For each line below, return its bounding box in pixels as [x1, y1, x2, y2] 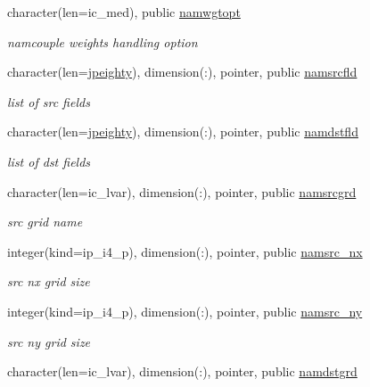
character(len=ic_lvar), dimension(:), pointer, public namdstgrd [7, 362, 358, 381]
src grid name [7, 212, 83, 231]
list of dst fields [7, 152, 91, 170]
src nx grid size [7, 272, 90, 291]
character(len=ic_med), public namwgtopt [7, 3, 241, 21]
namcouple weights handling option [7, 32, 198, 51]
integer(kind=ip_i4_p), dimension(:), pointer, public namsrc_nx [7, 242, 363, 260]
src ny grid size [7, 332, 91, 350]
